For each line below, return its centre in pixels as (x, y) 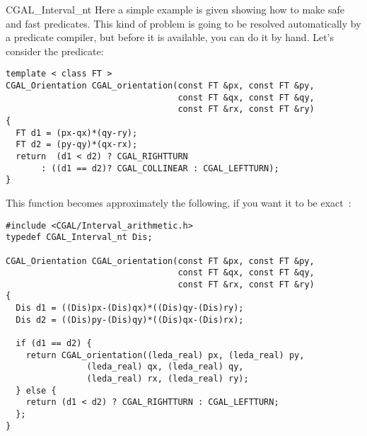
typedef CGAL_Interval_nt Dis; (79, 237)
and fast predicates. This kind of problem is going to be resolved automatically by (183, 23)
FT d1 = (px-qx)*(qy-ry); (77, 133)
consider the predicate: (55, 51)
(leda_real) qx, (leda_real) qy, (165, 367)
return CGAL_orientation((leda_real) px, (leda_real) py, (165, 355)
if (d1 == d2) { (54, 344)
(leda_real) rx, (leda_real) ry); (168, 379)
